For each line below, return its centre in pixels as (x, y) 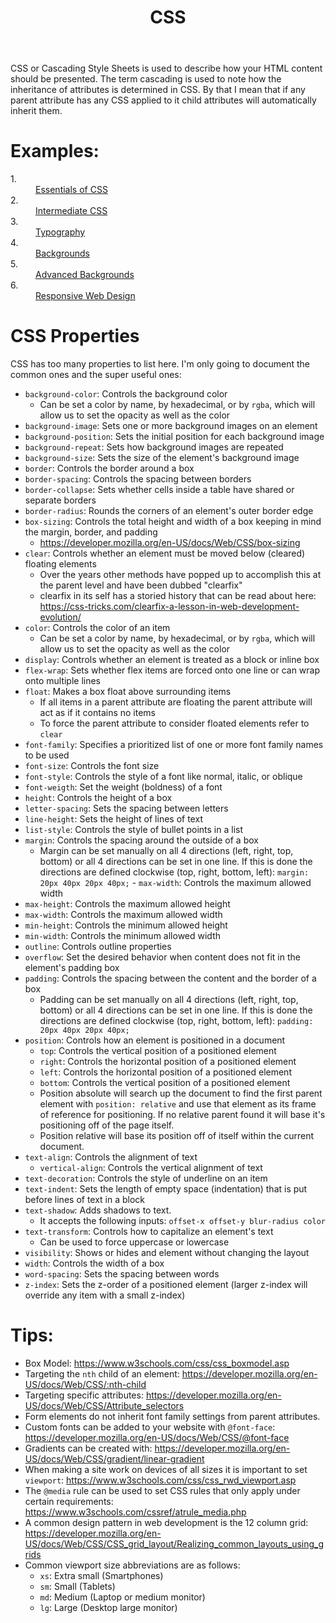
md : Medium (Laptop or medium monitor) (122, 1597)
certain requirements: (69, 1501)
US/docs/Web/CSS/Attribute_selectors (104, 1405)
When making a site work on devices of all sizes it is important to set (166, 1469)
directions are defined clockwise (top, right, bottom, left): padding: (176, 1021)
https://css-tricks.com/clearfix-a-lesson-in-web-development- (169, 607)
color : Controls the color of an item (97, 628)
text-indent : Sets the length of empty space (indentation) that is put (166, 1189)
